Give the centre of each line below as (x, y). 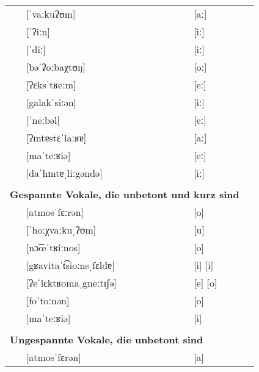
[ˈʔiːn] (38, 31)
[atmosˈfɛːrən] (55, 212)
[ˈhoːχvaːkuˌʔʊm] (61, 230)
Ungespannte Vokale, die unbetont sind (107, 339)
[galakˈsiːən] (51, 102)
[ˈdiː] (36, 49)
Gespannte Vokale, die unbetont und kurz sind (125, 194)
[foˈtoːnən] (48, 300)
